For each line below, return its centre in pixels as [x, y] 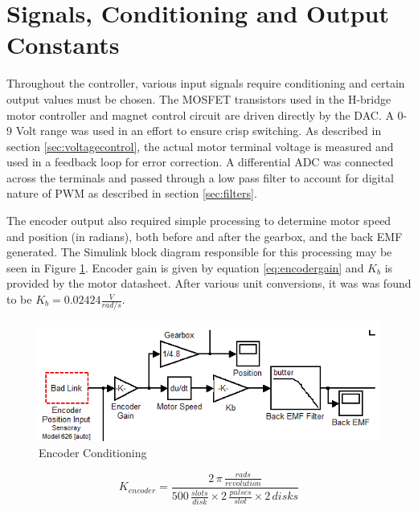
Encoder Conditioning [93, 452]
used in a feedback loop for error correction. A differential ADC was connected [200, 162]
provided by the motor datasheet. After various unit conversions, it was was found [209, 283]
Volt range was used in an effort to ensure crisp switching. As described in [199, 131]
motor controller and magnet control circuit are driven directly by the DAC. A [200, 114]
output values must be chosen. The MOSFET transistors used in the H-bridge [199, 98]
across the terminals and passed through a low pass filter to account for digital [200, 177]
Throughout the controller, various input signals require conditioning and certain [206, 83]
